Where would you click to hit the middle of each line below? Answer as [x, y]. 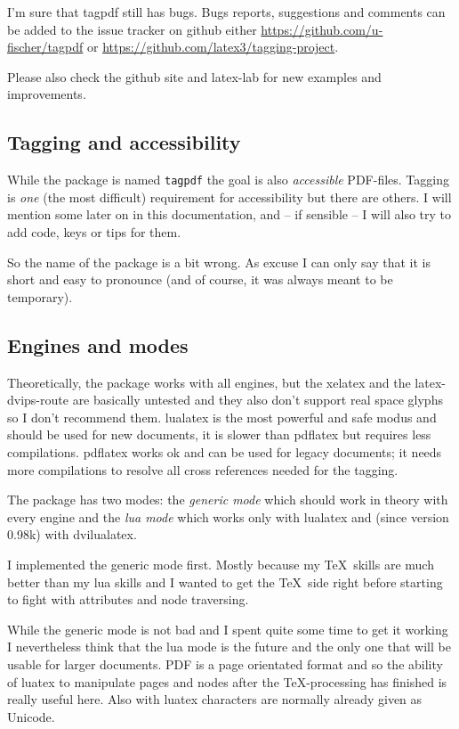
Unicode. [31, 716]
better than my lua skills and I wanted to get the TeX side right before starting [225, 582]
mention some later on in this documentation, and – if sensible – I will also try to [229, 214]
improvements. [47, 94]
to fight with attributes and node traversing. [128, 599]
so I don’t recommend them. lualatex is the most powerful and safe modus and [222, 417]
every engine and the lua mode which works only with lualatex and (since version [228, 516]
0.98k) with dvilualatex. [72, 534]
